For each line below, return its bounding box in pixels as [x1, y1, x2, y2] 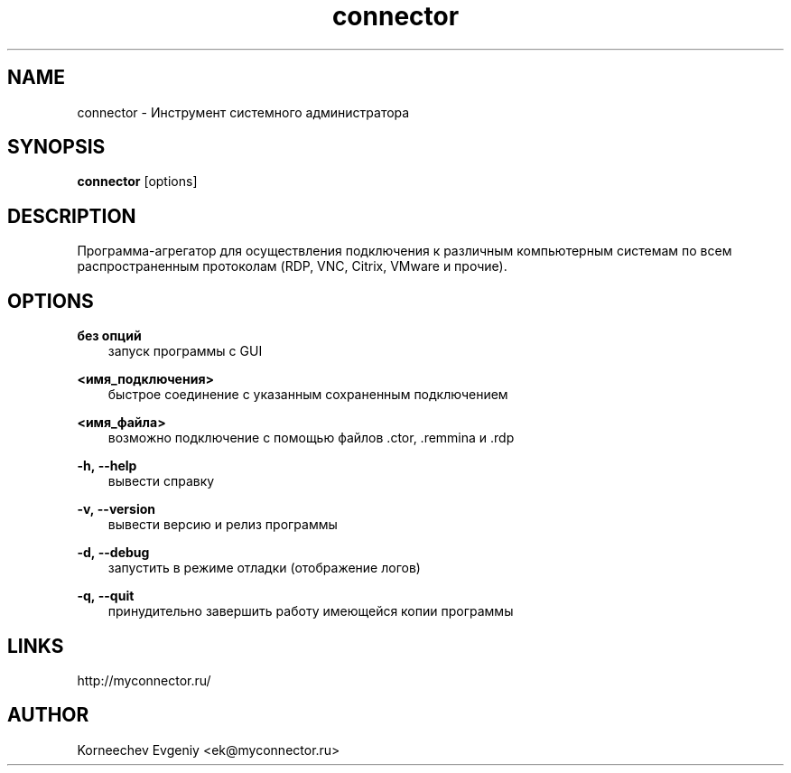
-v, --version [77, 501, 156, 517]
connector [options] [77, 173, 198, 190]
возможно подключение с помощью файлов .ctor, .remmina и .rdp [107, 430, 515, 446]
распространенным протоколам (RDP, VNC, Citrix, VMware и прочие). [77, 258, 507, 275]
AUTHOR [7, 703, 89, 727]
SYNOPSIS [7, 135, 106, 159]
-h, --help [77, 458, 137, 474]
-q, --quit [77, 588, 135, 604]
